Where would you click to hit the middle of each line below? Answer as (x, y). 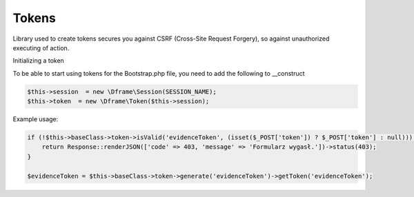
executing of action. (41, 48)
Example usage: (36, 119)
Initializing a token (39, 61)
